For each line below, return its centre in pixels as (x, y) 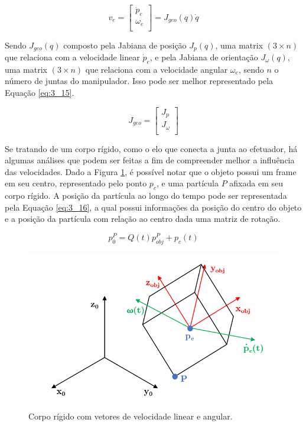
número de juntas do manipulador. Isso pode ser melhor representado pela (139, 81)
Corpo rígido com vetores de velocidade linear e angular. (131, 416)
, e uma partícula (187, 183)
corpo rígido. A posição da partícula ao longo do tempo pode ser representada (146, 196)
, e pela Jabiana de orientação (204, 57)
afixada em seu (256, 183)
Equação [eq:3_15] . (40, 92)
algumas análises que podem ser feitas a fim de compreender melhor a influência (150, 160)
